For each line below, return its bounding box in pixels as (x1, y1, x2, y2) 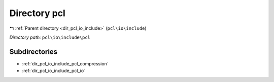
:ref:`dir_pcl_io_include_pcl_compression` (22, 60, 109, 66)
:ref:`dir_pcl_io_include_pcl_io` (22, 68, 86, 74)
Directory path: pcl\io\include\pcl (9, 34, 91, 40)
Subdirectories (9, 47, 58, 56)
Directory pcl (9, 8, 65, 19)
